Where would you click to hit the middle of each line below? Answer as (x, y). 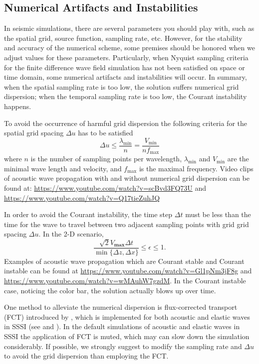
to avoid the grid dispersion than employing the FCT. (86, 356)
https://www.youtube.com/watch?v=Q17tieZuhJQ (82, 197)
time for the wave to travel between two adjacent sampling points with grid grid (127, 224)
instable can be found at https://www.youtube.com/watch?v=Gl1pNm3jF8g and (128, 271)
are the (238, 159)
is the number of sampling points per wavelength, (106, 159)
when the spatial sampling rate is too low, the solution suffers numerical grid (122, 86)
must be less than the (218, 214)
